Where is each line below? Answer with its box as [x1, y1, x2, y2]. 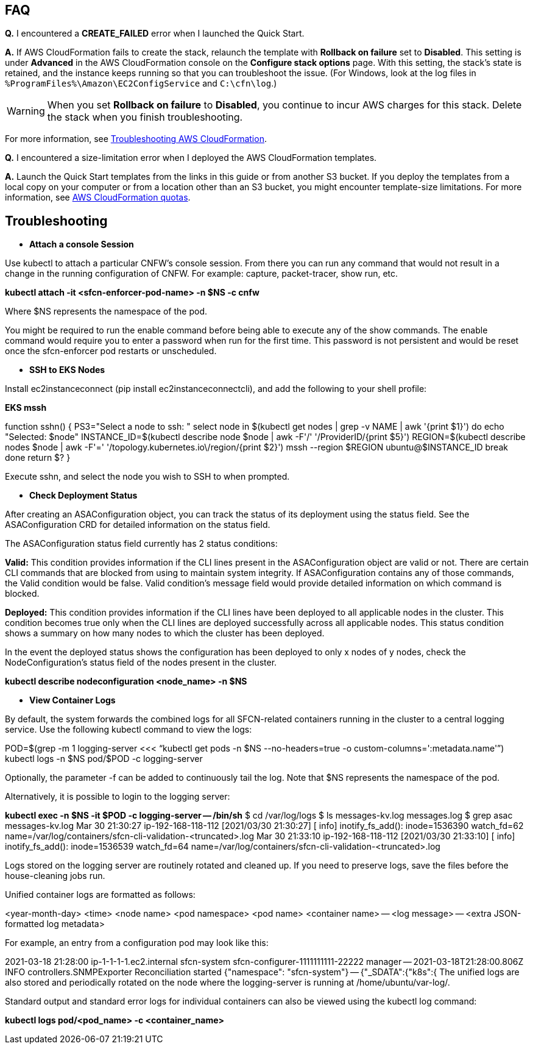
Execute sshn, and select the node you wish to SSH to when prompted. [5, 471, 290, 482]
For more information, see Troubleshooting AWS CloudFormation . [5, 133, 267, 144]
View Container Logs [29, 695, 116, 706]
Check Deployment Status [29, 490, 138, 501]
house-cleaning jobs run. [5, 870, 105, 881]
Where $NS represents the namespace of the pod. [5, 306, 208, 317]
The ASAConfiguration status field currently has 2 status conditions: [5, 538, 278, 549]
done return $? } [5, 452, 71, 463]
